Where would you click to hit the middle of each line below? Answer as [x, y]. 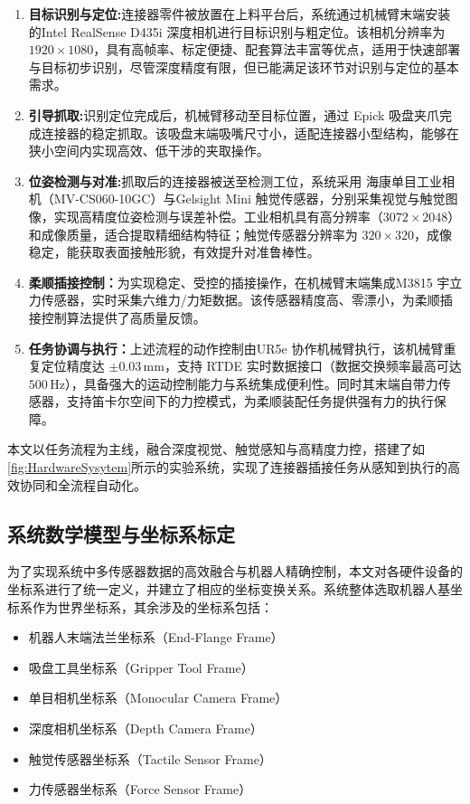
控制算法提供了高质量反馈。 [123, 317]
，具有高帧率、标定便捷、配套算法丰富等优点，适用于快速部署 [277, 49]
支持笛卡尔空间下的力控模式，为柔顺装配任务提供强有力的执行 [250, 401]
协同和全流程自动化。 [83, 484]
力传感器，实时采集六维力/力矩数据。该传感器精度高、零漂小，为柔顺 [234, 300]
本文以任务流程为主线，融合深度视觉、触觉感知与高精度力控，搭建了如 [216, 449]
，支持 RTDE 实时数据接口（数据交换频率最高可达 [313, 366]
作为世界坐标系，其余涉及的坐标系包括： [152, 606]
